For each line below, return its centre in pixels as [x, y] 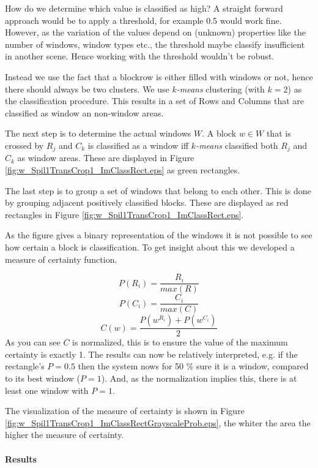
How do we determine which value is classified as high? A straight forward [144, 8]
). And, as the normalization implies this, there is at [199, 378]
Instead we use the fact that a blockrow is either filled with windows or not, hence [159, 76]
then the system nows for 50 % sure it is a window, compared [193, 366]
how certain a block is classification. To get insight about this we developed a [150, 247]
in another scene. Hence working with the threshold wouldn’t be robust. [140, 56]
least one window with [47, 390]
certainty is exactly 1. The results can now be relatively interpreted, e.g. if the [151, 354]
